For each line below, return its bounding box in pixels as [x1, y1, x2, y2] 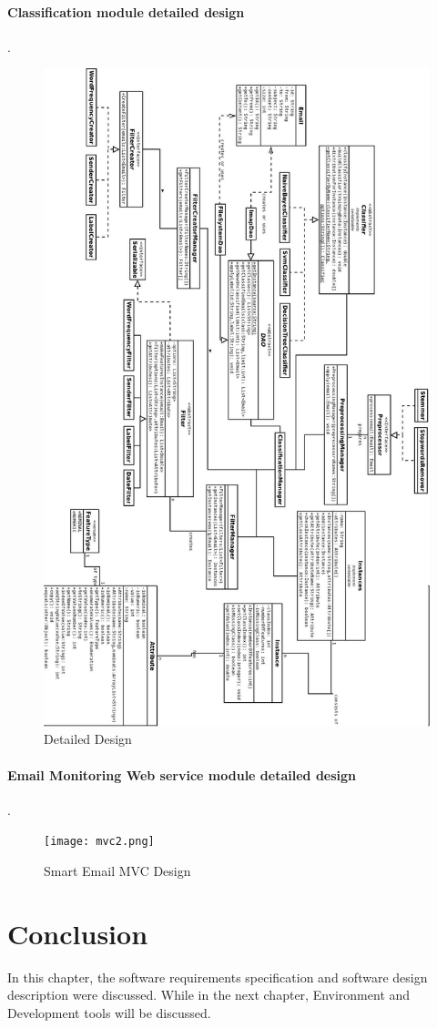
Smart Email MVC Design [44, 861, 191, 880]
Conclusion [7, 914, 148, 952]
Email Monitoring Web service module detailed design [7, 765, 357, 784]
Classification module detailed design [7, 2, 245, 21]
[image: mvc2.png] [44, 835, 155, 849]
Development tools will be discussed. [7, 1003, 211, 1022]
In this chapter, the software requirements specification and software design [7, 967, 428, 986]
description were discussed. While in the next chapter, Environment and [7, 985, 411, 1004]
